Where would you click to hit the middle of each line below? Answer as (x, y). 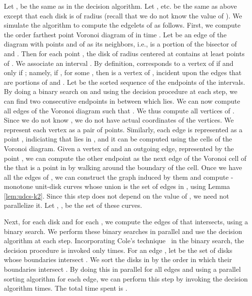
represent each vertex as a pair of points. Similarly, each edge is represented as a (123, 129)
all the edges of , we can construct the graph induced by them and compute (116, 177)
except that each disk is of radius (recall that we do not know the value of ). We (123, 15)
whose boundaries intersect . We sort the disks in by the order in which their (118, 259)
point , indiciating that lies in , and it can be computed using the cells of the (118, 139)
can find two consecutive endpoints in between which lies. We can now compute (122, 101)
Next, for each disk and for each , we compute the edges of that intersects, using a (126, 222)
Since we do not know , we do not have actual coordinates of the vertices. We (119, 120)
